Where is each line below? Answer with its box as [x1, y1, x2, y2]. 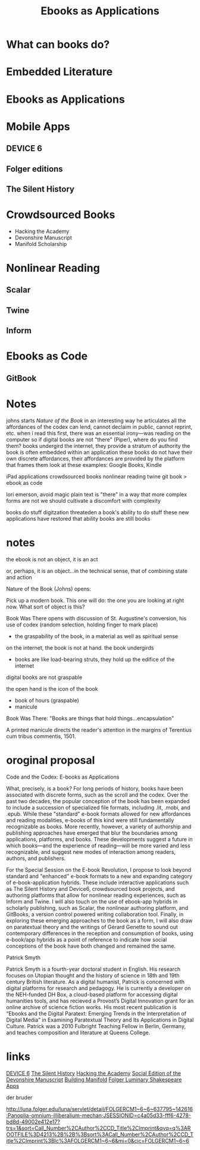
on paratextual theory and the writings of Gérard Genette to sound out [6, 923, 179, 930]
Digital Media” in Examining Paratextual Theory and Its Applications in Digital [6, 1016, 194, 1023]
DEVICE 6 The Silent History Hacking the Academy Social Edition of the [6, 1069, 182, 1077]
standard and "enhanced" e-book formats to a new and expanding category [6, 872, 193, 880]
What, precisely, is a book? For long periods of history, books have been [6, 785, 183, 792]
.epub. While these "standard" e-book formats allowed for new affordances [6, 810, 191, 817]
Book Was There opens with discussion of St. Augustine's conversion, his [6, 614, 187, 622]
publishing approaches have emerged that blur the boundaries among [6, 829, 178, 837]
